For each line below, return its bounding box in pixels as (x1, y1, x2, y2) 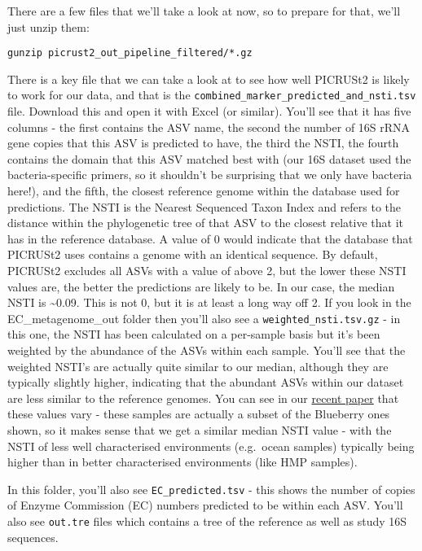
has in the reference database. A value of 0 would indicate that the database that (7, 230, 413, 247)
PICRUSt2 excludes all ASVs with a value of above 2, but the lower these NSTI (7, 262, 407, 279)
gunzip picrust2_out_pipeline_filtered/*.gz (7, 47, 253, 59)
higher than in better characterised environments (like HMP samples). (7, 453, 358, 470)
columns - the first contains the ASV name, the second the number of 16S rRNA (7, 118, 411, 135)
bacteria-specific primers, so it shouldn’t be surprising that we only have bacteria (7, 166, 412, 183)
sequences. (7, 528, 59, 545)
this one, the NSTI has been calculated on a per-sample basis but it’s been (7, 326, 380, 343)
